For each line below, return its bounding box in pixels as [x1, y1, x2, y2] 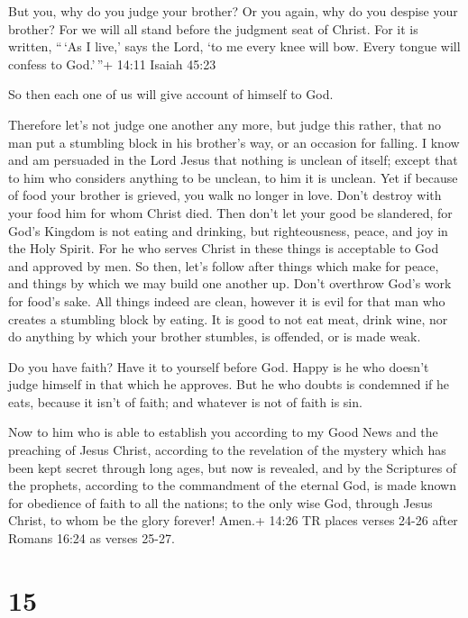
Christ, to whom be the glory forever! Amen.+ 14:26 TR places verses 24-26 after [8, 511, 458, 530]
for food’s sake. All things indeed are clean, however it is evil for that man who [8, 291, 445, 310]
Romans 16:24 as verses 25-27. [8, 529, 175, 548]
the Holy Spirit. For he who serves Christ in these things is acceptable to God [8, 239, 439, 258]
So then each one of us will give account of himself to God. [8, 85, 334, 104]
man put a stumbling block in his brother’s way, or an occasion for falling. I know [8, 132, 460, 151]
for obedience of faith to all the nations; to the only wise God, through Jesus [8, 493, 433, 512]
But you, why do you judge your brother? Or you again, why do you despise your [8, 2, 458, 20]
